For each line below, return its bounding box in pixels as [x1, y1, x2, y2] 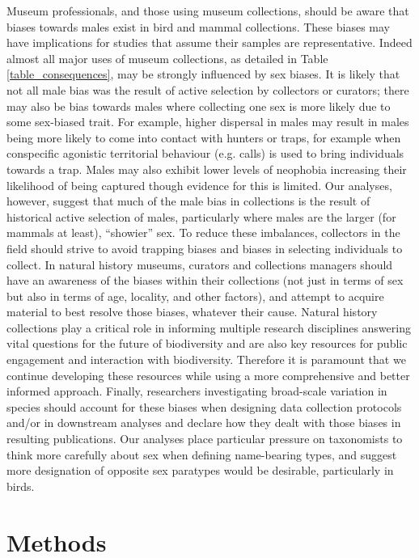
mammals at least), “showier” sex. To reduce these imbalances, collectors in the [6, 224, 400, 241]
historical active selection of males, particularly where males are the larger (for [6, 208, 396, 225]
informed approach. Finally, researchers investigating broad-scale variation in [6, 383, 387, 399]
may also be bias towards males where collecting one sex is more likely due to [6, 97, 391, 114]
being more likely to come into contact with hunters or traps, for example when [6, 129, 401, 146]
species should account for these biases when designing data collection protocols [6, 398, 402, 415]
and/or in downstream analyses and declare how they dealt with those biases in [6, 414, 401, 431]
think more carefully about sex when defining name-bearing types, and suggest [6, 446, 397, 463]
